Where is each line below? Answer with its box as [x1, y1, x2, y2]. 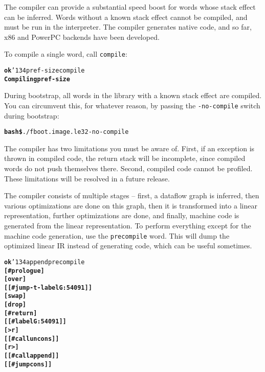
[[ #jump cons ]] [4, 360, 52, 368]
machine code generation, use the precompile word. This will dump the [4, 230, 230, 241]
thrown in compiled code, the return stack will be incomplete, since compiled [4, 153, 246, 164]
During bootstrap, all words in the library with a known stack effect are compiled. [4, 90, 262, 101]
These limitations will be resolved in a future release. [4, 173, 170, 183]
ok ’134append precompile [4, 258, 85, 266]
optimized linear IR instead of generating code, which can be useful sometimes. [4, 240, 252, 251]
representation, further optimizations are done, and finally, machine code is [4, 210, 239, 221]
